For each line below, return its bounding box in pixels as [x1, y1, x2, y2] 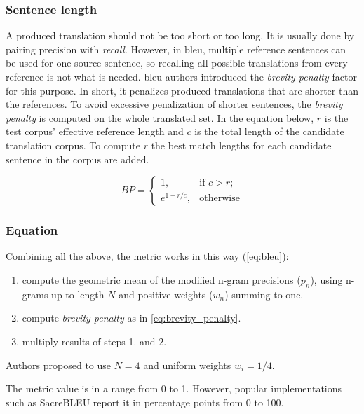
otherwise [199, 193, 240, 204]
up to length [51, 287, 105, 301]
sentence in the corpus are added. [6, 151, 149, 166]
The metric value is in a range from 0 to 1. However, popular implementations [6, 381, 342, 396]
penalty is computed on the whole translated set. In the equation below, [6, 110, 314, 125]
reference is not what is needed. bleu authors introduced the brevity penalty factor [6, 69, 357, 83]
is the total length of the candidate [194, 124, 344, 139]
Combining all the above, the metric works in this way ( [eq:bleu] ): [6, 249, 289, 263]
